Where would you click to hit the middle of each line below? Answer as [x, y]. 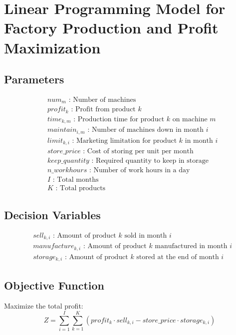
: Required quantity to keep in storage [150, 161]
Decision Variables [52, 214]
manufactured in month [191, 246]
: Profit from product [103, 110]
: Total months [76, 180]
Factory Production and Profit [111, 28]
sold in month [146, 235]
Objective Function [54, 285]
